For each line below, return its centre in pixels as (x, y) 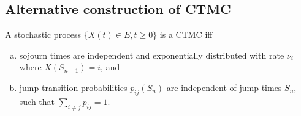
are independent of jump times (224, 87)
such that (37, 101)
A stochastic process (43, 34)
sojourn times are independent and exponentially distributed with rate (152, 55)
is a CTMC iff (186, 34)
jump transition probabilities (73, 87)
